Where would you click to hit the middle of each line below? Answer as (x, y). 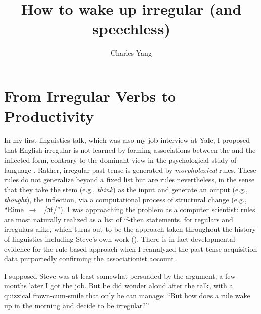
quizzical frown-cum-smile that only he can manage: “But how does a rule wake (127, 295)
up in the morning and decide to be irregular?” (77, 305)
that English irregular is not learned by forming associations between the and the (130, 150)
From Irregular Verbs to (90, 96)
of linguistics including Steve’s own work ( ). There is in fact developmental (120, 239)
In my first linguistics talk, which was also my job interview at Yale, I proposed (127, 140)
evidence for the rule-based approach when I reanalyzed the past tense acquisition (131, 249)
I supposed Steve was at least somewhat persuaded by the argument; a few (120, 275)
